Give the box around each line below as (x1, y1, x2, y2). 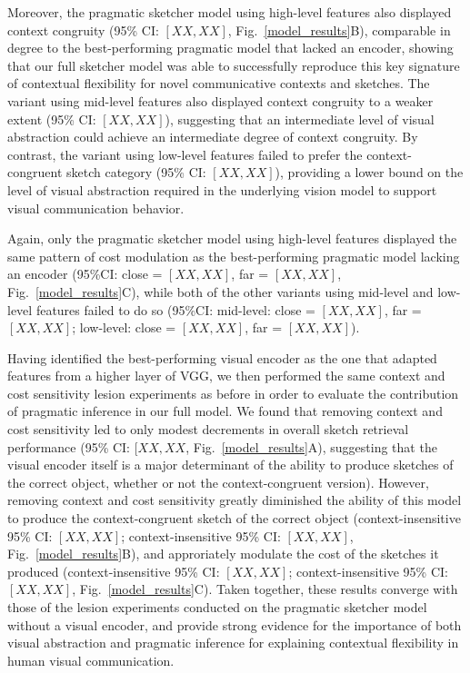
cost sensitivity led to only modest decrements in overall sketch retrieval (7, 420, 409, 439)
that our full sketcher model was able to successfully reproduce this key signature (7, 55, 460, 74)
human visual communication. (7, 650, 175, 669)
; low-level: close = (72, 318, 176, 337)
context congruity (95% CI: (7, 20, 159, 39)
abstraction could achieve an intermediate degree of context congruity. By (7, 127, 418, 146)
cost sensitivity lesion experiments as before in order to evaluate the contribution (7, 383, 459, 402)
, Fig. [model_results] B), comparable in (227, 20, 451, 39)
